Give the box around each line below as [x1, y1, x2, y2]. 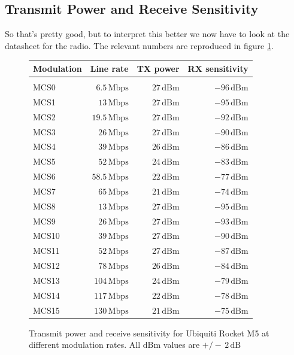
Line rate [90, 62, 129, 74]
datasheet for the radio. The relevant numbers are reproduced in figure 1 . [5, 39, 274, 51]
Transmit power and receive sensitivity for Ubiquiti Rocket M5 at [29, 326, 269, 339]
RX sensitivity [187, 62, 248, 74]
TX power [137, 62, 180, 74]
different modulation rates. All [29, 338, 141, 351]
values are [163, 338, 200, 351]
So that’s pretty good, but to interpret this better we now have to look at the [5, 28, 290, 40]
